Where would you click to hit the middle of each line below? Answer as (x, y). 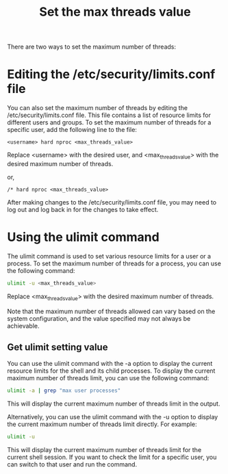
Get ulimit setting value (58, 347)
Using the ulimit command (83, 237)
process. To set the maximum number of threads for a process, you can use (114, 263)
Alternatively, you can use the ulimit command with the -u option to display (113, 417)
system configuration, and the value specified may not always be (99, 318)
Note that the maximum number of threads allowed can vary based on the (111, 311)
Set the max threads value (115, 12)
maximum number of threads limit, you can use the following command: (108, 378)
